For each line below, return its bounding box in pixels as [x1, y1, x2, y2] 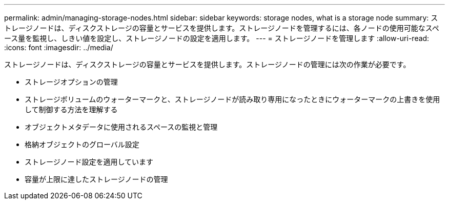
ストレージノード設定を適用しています [25, 157, 154, 166]
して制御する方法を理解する [25, 105, 118, 114]
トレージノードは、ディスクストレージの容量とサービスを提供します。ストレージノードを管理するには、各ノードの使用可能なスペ [4, 24, 439, 32]
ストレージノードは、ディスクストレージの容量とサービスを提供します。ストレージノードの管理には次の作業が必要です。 [4, 60, 411, 69]
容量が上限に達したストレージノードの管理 [25, 175, 168, 183]
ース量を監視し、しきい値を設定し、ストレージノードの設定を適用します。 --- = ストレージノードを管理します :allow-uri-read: [4, 34, 430, 43]
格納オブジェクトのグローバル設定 [25, 140, 139, 149]
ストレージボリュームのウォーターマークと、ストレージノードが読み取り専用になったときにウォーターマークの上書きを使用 [25, 95, 440, 104]
